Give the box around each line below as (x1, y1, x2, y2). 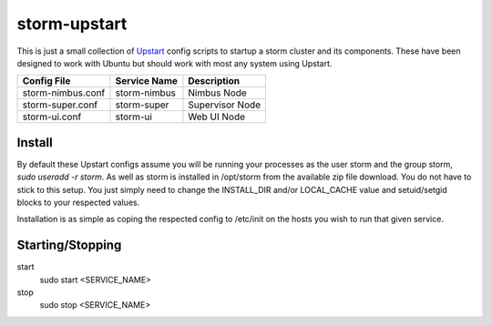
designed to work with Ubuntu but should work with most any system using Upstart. (16, 57, 333, 68)
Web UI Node (188, 110, 246, 123)
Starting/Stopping (16, 238, 122, 253)
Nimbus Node (188, 87, 248, 99)
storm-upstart (16, 14, 128, 34)
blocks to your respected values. (16, 197, 140, 209)
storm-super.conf (22, 98, 98, 111)
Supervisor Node (188, 98, 261, 111)
